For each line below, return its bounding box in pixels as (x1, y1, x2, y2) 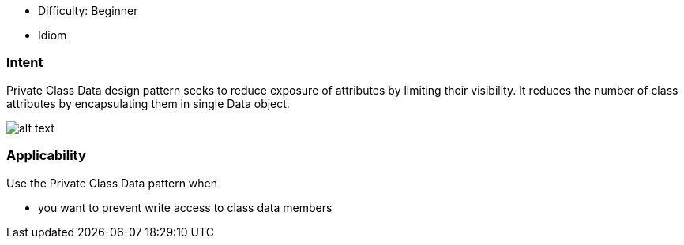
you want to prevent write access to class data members (38, 200, 333, 214)
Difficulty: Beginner (38, 4, 138, 17)
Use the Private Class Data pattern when (6, 176, 218, 190)
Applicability (6, 147, 86, 164)
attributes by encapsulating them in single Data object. (6, 96, 290, 110)
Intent (6, 54, 43, 71)
